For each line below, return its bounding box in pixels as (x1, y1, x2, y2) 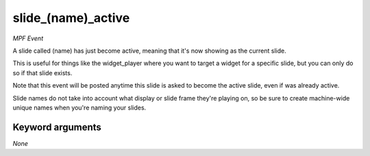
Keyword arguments (12, 121, 102, 133)
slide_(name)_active (12, 10, 130, 25)
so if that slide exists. (12, 68, 73, 77)
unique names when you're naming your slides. (12, 103, 147, 112)
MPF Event (12, 34, 44, 42)
